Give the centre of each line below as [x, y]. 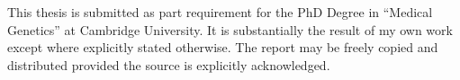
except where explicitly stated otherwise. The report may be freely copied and [223, 47]
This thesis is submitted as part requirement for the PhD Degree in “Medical [220, 12]
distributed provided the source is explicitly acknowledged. [169, 64]
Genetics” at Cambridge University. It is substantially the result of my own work [230, 29]
